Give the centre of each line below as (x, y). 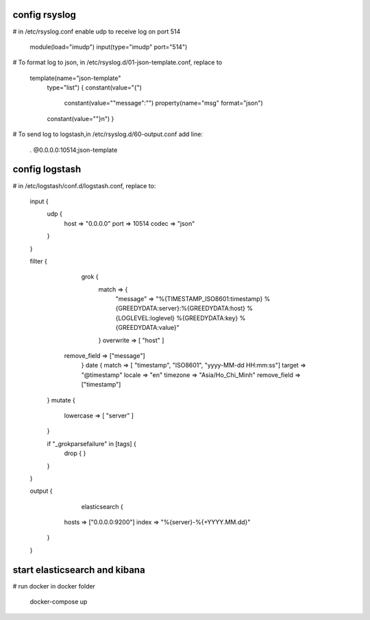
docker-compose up (59, 602)
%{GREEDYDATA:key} (207, 318)
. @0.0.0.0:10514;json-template (74, 150)
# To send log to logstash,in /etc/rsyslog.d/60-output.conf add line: (108, 134)
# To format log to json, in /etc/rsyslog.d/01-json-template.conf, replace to (118, 62)
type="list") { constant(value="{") (94, 88)
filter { (38, 261)
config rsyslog (45, 15)
